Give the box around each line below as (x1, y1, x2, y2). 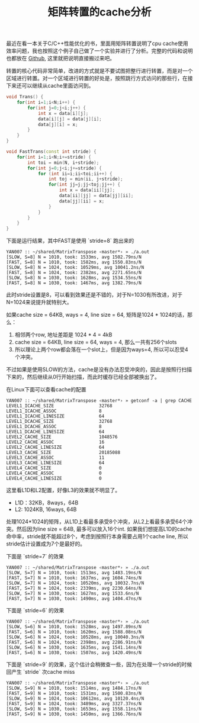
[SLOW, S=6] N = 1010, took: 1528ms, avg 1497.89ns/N (6, 624, 142, 630)
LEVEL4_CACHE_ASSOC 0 (6, 470, 102, 477)
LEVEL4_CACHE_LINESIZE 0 (6, 475, 102, 481)
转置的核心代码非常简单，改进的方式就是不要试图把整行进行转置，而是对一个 (6, 68, 193, 75)
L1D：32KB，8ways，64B (14, 499, 79, 506)
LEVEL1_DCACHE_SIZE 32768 (6, 419, 113, 425)
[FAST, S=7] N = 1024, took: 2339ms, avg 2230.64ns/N (6, 586, 142, 592)
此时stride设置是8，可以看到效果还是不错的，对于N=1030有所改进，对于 (6, 291, 182, 298)
